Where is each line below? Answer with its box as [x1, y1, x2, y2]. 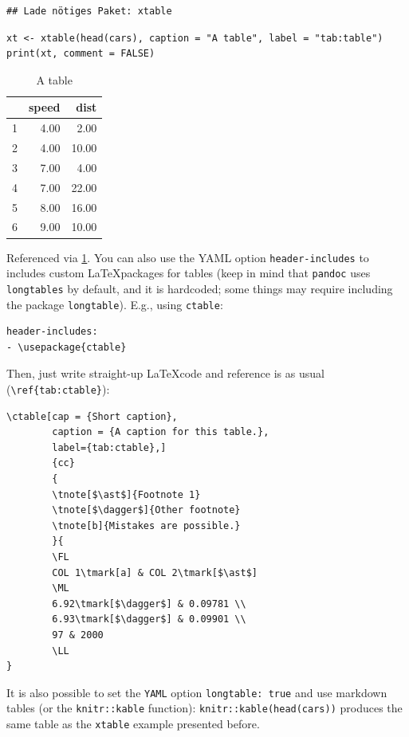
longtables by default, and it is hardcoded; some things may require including [6, 280, 393, 296]
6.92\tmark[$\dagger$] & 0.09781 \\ [52, 598, 246, 610]
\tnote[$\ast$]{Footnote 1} [52, 488, 201, 500]
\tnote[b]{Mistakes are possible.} [52, 519, 241, 531]
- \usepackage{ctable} [6, 341, 127, 353]
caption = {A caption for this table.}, [52, 426, 269, 438]
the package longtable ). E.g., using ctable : [6, 296, 223, 312]
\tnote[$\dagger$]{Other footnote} [52, 504, 241, 516]
